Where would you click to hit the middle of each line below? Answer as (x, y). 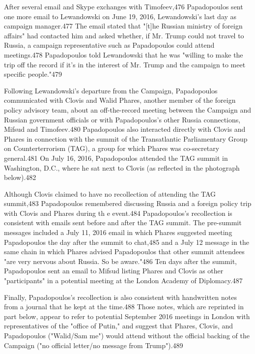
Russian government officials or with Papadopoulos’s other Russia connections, (122, 119)
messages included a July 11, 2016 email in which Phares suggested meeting (118, 232)
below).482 (20, 177)
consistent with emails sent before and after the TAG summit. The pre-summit (123, 222)
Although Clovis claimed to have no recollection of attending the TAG (110, 193)
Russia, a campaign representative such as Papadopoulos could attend (109, 45)
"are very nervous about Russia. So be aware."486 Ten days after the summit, (120, 261)
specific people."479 (33, 74)
